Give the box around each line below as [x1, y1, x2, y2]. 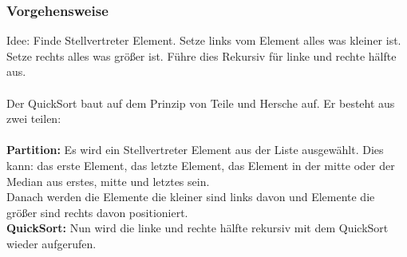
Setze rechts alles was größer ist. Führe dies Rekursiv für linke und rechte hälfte [6, 47, 397, 64]
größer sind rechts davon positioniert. [6, 204, 188, 220]
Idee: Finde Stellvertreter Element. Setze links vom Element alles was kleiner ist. [6, 32, 401, 49]
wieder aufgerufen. [6, 235, 97, 251]
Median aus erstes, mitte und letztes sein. [6, 172, 210, 189]
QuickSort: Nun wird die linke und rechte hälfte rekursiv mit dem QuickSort [6, 219, 389, 236]
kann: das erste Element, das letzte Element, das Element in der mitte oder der [6, 156, 395, 173]
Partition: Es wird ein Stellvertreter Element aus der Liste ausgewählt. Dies [6, 141, 384, 158]
